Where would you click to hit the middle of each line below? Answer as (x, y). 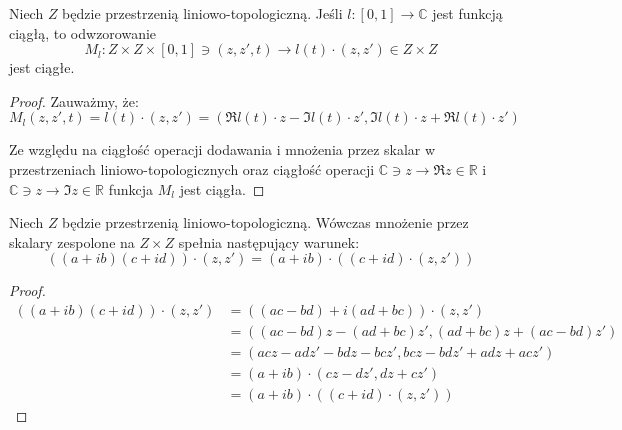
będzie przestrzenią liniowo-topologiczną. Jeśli (202, 13)
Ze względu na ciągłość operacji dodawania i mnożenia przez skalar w (222, 149)
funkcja (131, 188)
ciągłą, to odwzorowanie (83, 32)
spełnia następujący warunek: (269, 241)
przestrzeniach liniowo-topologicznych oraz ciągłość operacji (192, 168)
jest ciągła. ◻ (222, 188)
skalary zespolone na (72, 241)
